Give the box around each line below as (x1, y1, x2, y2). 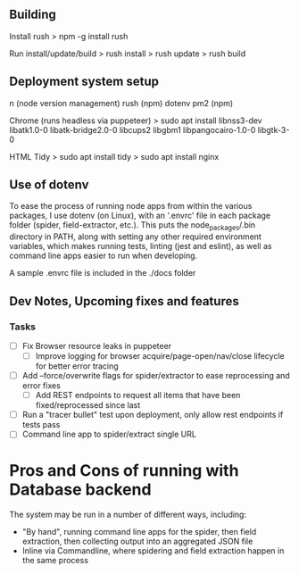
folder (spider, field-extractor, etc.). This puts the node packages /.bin (9, 220, 256, 233)
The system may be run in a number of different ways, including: (9, 509, 247, 520)
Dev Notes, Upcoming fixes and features (9, 294, 239, 309)
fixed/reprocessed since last (35, 400, 141, 411)
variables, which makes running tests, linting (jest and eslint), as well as (9, 241, 272, 252)
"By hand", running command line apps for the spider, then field (21, 527, 257, 537)
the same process (21, 555, 89, 566)
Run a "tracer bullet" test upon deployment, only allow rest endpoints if (21, 410, 284, 420)
